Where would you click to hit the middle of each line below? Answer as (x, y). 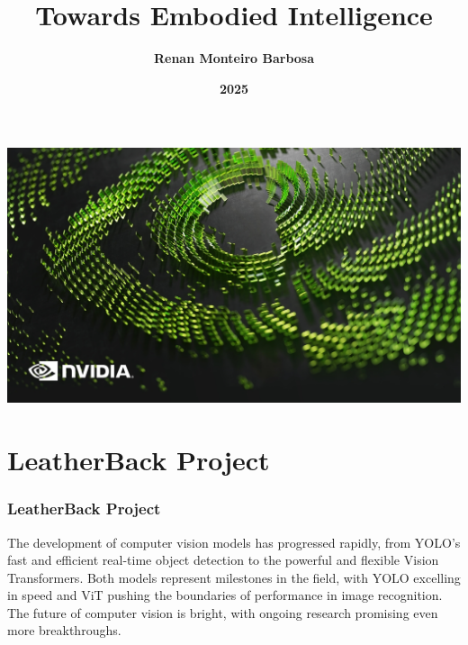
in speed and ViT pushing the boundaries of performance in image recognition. (225, 595)
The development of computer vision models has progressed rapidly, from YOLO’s (234, 542)
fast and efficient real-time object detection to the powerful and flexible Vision (223, 560)
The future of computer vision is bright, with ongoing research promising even (223, 612)
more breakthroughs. (64, 630)
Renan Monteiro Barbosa (234, 58)
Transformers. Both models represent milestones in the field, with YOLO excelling (234, 577)
